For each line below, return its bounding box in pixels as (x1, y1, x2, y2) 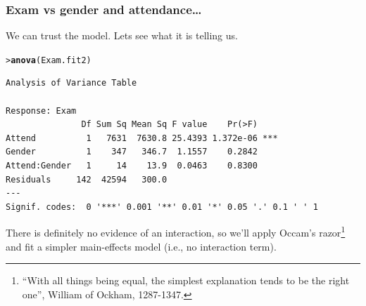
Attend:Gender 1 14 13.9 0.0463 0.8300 (6, 161, 258, 171)
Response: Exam (6, 105, 77, 116)
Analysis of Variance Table (6, 78, 137, 88)
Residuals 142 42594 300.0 (6, 174, 168, 185)
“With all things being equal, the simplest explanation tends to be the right (22, 273, 350, 288)
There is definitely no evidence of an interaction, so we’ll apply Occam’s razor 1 (6, 223, 346, 240)
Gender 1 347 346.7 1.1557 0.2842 (6, 147, 258, 157)
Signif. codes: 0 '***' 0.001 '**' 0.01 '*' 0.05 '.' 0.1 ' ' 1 (6, 201, 318, 212)
